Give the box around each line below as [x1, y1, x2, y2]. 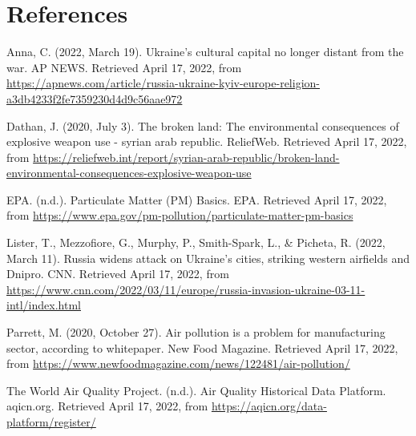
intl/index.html [6, 297, 81, 313]
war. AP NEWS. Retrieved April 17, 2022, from [6, 59, 242, 75]
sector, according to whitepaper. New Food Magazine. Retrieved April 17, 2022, [6, 339, 398, 356]
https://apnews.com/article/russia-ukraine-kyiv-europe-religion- [6, 75, 320, 91]
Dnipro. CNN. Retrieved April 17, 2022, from [6, 265, 229, 282]
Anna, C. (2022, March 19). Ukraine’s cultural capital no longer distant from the [6, 43, 404, 60]
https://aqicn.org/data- [211, 398, 327, 414]
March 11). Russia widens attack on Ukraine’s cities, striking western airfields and [6, 249, 410, 266]
